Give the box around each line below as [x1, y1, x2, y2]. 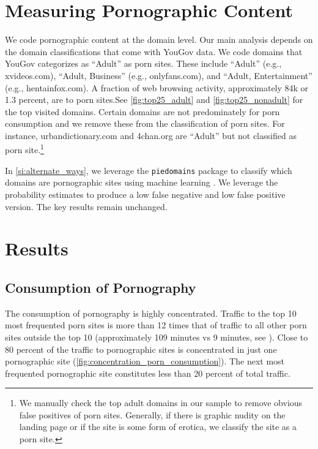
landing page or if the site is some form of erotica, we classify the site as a [19, 420, 297, 433]
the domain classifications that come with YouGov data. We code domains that [5, 45, 303, 58]
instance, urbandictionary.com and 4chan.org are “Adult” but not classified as [5, 129, 297, 141]
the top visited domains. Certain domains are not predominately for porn [5, 105, 280, 118]
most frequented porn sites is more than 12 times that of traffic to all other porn [5, 319, 307, 331]
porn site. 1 [5, 141, 44, 156]
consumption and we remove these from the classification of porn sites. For [5, 117, 285, 130]
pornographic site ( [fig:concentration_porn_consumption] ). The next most [5, 355, 285, 368]
